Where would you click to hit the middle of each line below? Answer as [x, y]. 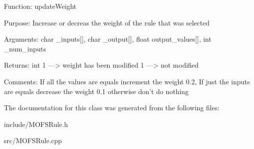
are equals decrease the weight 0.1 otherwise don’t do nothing [96, 91]
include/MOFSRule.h [36, 124]
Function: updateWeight [40, 6]
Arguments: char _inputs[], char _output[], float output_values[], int [108, 39]
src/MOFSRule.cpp [33, 140]
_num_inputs [25, 48]
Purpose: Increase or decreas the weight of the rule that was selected [107, 22]
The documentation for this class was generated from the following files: [112, 108]
